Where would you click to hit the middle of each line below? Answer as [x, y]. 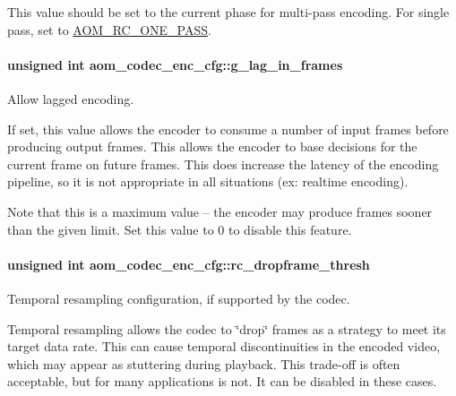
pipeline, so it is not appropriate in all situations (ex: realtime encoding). [208, 181]
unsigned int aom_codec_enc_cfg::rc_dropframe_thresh [189, 264]
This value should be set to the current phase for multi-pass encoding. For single [228, 12]
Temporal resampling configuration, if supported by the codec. [179, 298]
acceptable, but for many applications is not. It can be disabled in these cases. [222, 381]
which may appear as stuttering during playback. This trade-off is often [204, 363]
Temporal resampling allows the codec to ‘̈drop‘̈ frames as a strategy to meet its [227, 328]
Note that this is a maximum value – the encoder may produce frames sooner [220, 211]
